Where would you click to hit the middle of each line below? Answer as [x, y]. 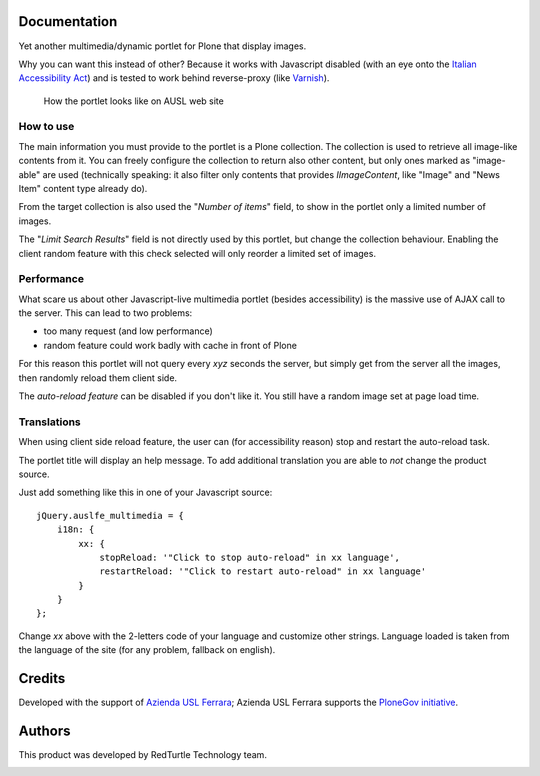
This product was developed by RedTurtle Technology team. [142, 755]
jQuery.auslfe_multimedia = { [110, 515]
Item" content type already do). [83, 188]
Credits [42, 678]
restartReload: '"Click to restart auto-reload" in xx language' [263, 571]
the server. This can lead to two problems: [105, 313]
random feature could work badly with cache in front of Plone [170, 345]
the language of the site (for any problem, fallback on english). [147, 650]
